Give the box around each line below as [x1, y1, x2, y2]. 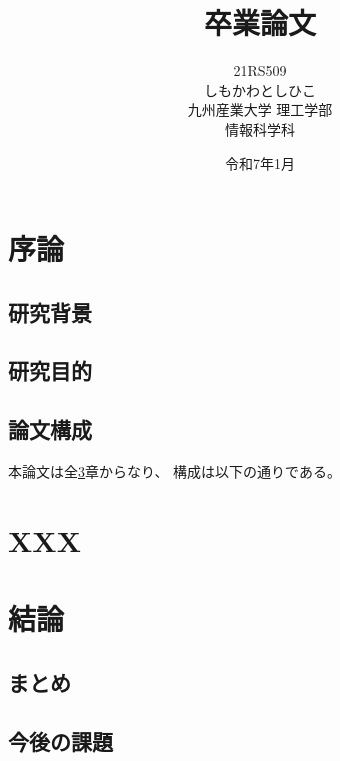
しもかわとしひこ [204, 79, 316, 100]
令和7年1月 [225, 152, 295, 173]
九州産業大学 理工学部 [187, 99, 333, 120]
